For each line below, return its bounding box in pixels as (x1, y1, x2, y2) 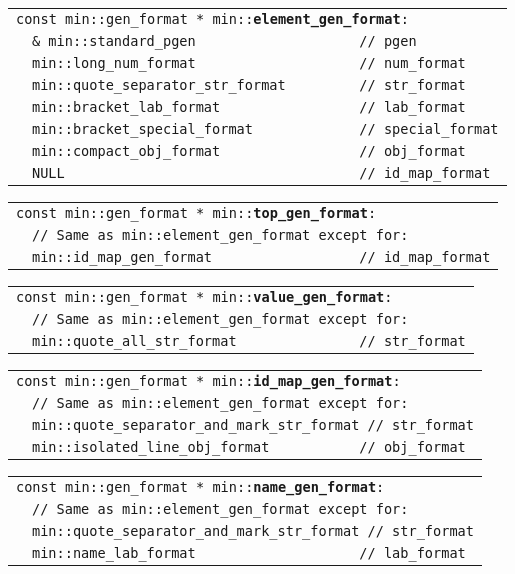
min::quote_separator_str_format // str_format (32, 77, 466, 93)
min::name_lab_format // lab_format (32, 545, 466, 561)
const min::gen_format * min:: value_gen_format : (16, 289, 393, 305)
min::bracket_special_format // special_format (32, 121, 499, 137)
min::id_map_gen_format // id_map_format (32, 249, 491, 265)
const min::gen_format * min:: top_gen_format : (16, 205, 377, 221)
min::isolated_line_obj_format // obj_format (32, 439, 466, 455)
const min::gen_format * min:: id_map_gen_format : (16, 373, 401, 389)
